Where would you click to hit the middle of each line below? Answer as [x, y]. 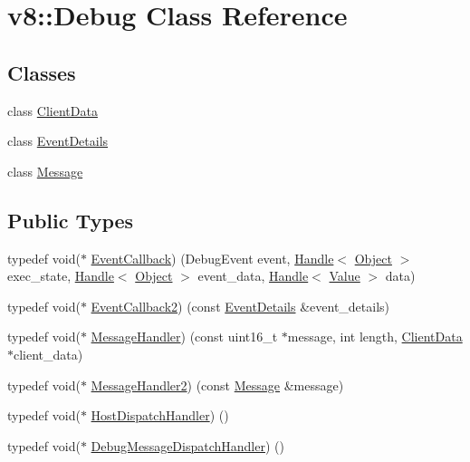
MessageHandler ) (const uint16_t [184, 337]
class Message [45, 171]
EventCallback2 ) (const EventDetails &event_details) [240, 306]
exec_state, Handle [61, 276]
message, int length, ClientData [375, 337]
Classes [42, 72]
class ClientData [53, 110]
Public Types [71, 220]
